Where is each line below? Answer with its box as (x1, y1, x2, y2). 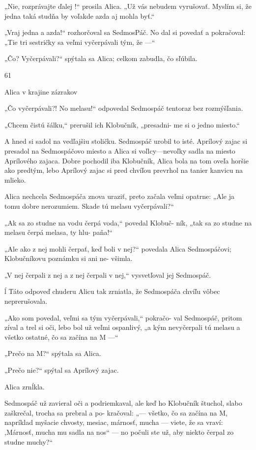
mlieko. (4, 174, 26, 185)
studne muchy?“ (4, 436, 53, 447)
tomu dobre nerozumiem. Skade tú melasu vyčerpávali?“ (4, 200, 174, 211)
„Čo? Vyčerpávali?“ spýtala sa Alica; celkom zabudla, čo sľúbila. (4, 53, 198, 64)
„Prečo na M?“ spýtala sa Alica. (4, 348, 101, 358)
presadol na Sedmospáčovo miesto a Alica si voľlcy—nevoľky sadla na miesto (4, 145, 235, 156)
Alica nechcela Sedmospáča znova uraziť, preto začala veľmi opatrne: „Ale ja (4, 191, 234, 201)
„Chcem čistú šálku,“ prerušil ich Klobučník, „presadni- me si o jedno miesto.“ (4, 119, 240, 129)
